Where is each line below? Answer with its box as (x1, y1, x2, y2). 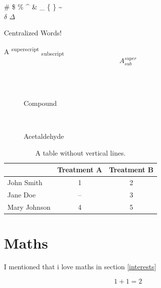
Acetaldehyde (24, 131, 64, 141)
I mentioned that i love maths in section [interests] (4, 261, 157, 272)
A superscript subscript (4, 44, 64, 58)
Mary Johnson (7, 201, 51, 212)
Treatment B (109, 164, 154, 175)
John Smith (7, 177, 42, 188)
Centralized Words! (4, 28, 62, 38)
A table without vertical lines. (35, 147, 126, 158)
